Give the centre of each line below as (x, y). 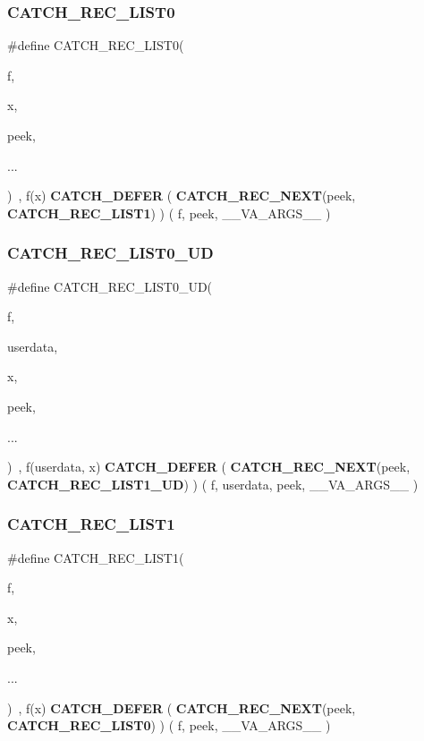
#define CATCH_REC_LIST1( (96, 557)
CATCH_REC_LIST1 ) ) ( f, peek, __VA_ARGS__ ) (169, 213)
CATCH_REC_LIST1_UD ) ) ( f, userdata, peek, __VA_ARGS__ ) (213, 484)
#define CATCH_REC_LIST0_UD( (110, 286)
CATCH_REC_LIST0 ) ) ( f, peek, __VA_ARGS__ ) (169, 725)
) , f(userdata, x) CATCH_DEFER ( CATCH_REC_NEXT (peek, (209, 467)
